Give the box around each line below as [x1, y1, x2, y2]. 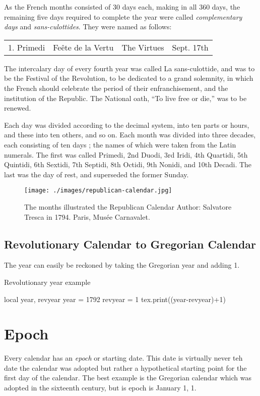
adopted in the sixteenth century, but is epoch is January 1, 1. [4, 382, 197, 393]
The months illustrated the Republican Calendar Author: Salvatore [24, 201, 232, 212]
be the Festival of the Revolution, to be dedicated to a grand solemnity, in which [4, 73, 253, 83]
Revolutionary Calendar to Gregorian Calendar [4, 236, 256, 252]
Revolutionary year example [4, 276, 91, 287]
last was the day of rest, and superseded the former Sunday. [4, 169, 189, 179]
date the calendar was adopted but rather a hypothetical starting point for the [4, 362, 247, 373]
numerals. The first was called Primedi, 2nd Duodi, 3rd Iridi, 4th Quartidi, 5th [4, 149, 248, 160]
